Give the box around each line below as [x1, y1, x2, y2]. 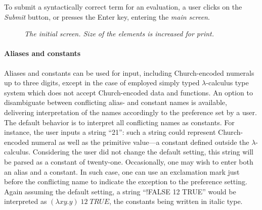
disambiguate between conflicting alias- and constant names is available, [4, 97, 227, 108]
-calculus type [206, 77, 249, 88]
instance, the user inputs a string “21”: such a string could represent [4, 127, 216, 137]
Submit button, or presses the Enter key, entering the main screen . [4, 11, 210, 22]
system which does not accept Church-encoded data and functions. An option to [4, 87, 253, 97]
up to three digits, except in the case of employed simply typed [4, 77, 200, 88]
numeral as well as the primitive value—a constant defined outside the [31, 136, 249, 147]
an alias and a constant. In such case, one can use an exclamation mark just [4, 166, 240, 177]
